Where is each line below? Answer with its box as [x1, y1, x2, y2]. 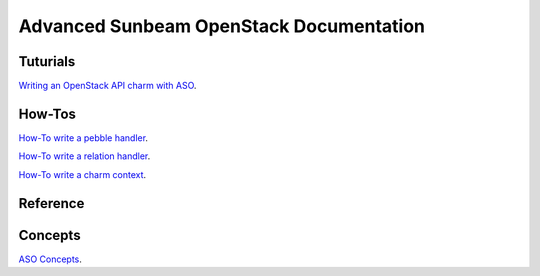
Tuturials [18, 53, 76, 70]
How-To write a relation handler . [18, 150, 151, 162]
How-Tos [18, 105, 77, 122]
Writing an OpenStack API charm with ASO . [18, 80, 197, 92]
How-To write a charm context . [18, 168, 147, 180]
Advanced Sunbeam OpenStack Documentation [18, 15, 425, 37]
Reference [18, 195, 85, 212]
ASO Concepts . [18, 253, 82, 265]
